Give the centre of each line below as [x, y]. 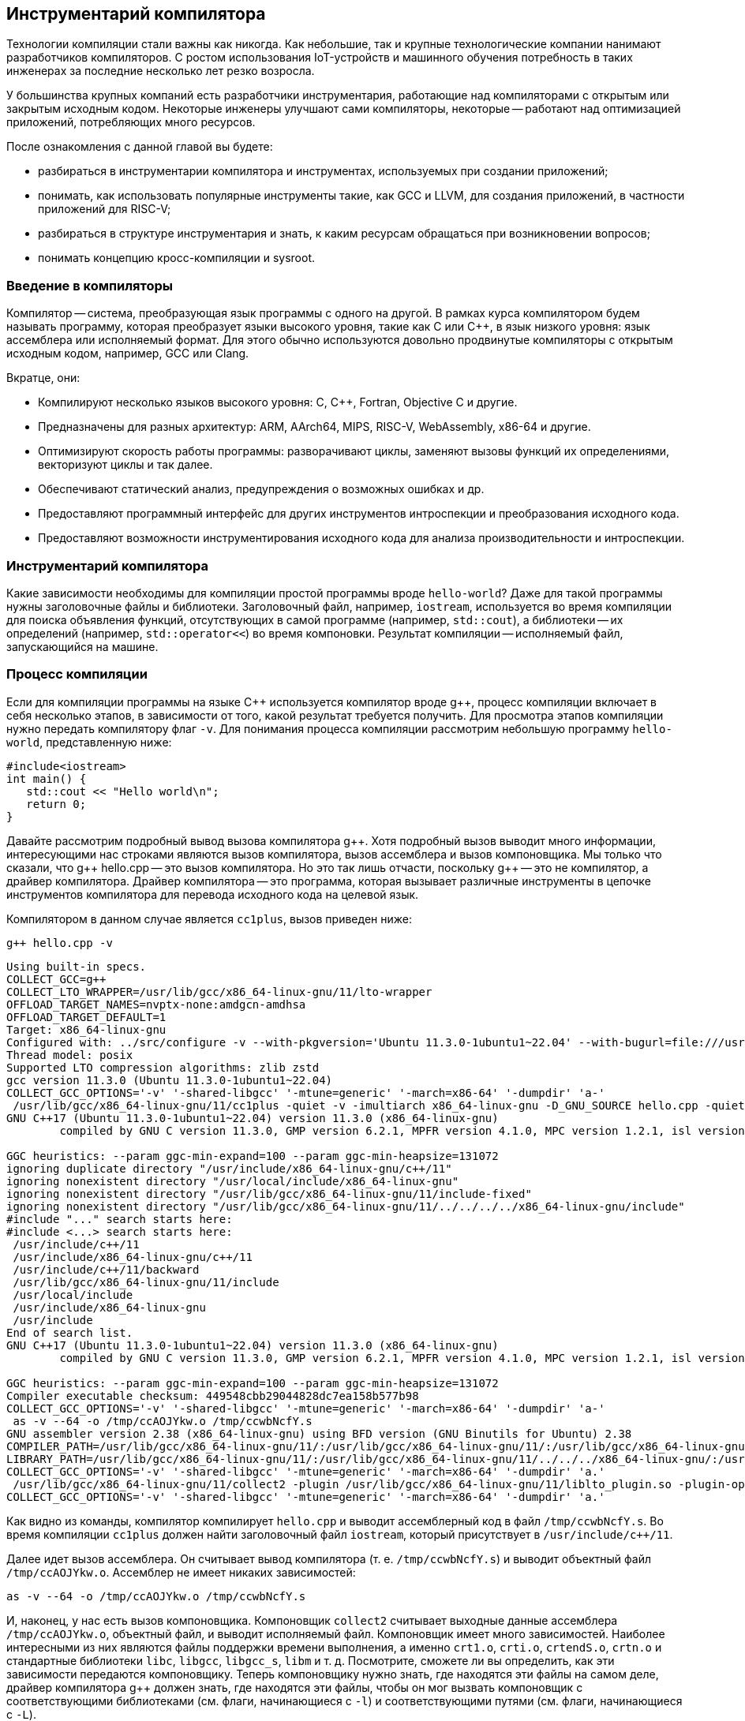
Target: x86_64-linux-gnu [86, 1029]
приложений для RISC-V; [105, 209]
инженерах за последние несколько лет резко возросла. [161, 71]
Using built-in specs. [77, 966]
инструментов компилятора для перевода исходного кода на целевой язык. [213, 894]
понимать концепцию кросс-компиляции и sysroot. [177, 258]
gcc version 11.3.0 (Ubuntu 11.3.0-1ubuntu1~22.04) [170, 1080]
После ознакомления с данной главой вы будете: [140, 147]
